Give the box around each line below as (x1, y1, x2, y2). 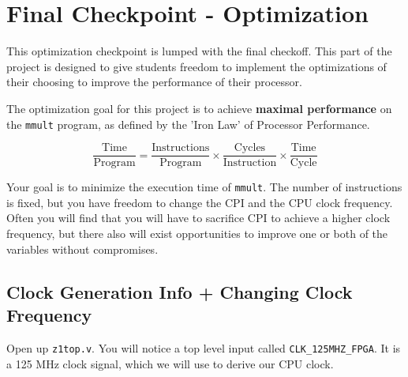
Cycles (234, 142, 266, 154)
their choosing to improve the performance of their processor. (6, 74, 303, 90)
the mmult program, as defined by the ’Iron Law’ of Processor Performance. (6, 115, 370, 132)
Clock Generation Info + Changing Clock (6, 279, 353, 303)
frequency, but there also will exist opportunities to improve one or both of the (6, 225, 388, 242)
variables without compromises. (6, 240, 159, 257)
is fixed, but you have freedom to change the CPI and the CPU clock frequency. (6, 194, 393, 210)
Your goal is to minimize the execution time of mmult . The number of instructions (6, 179, 402, 195)
